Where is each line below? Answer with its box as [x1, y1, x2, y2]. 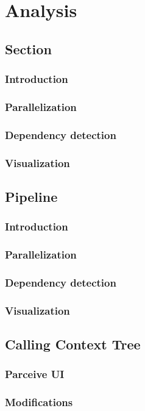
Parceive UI [5, 366, 65, 382]
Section [5, 39, 52, 58]
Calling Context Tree [5, 335, 141, 354]
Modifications [5, 395, 73, 410]
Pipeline [5, 187, 58, 205]
